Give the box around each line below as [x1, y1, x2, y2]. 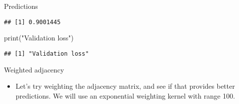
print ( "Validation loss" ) [4, 33, 74, 43]
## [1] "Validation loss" [4, 50, 89, 57]
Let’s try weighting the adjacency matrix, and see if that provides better [15, 81, 235, 91]
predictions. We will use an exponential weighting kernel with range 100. [15, 90, 235, 101]
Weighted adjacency [4, 64, 64, 74]
